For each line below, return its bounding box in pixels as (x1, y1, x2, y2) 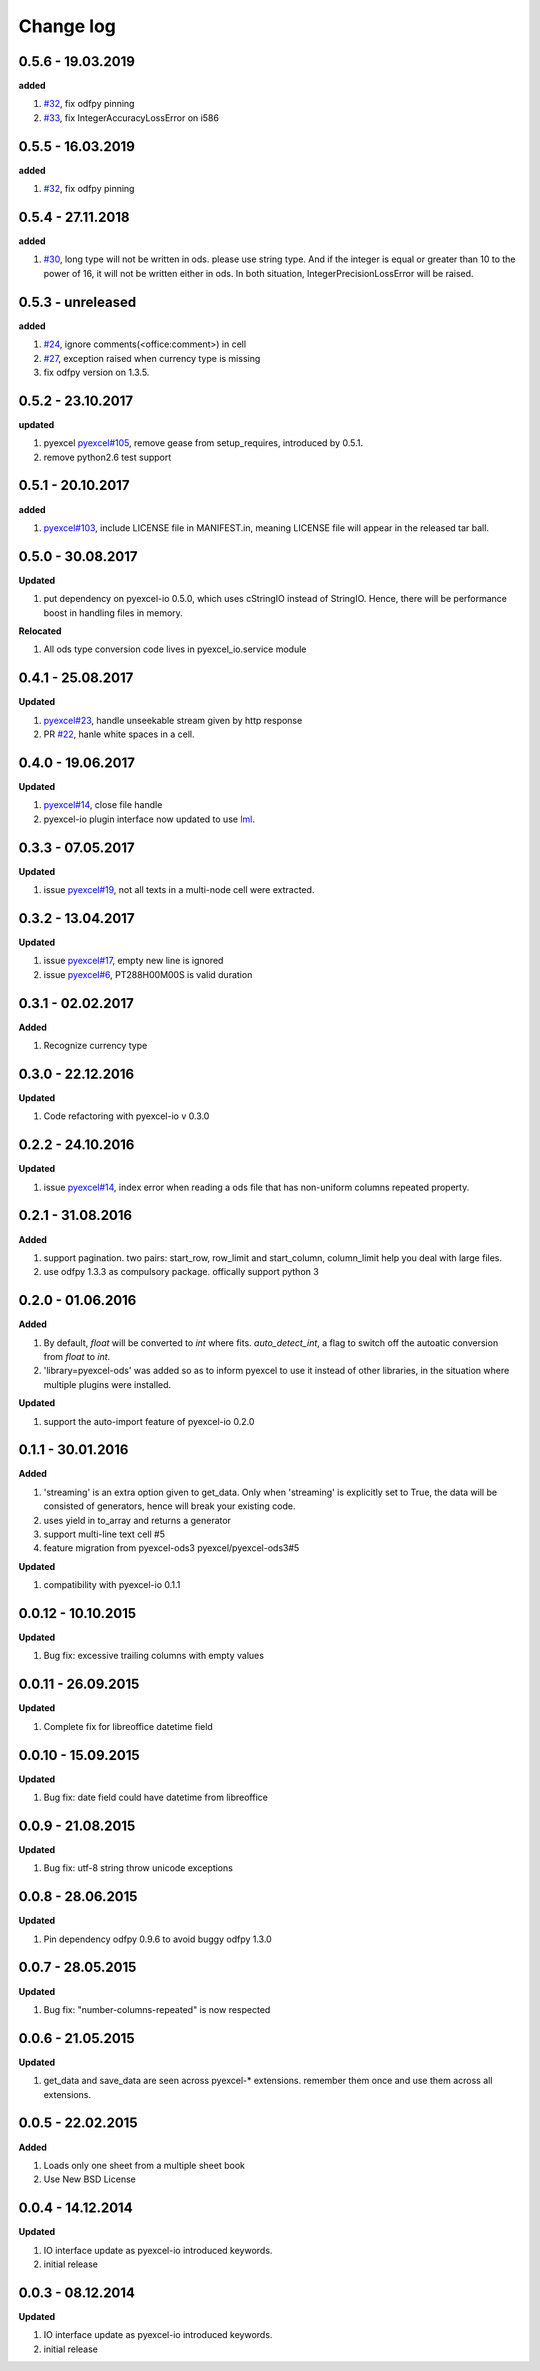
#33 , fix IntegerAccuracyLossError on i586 (43, 111, 220, 124)
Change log (18, 15, 117, 37)
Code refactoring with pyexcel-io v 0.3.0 (43, 1110, 210, 1122)
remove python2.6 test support (43, 451, 172, 463)
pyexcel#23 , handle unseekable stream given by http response (43, 714, 303, 726)
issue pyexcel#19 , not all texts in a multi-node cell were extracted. (43, 884, 315, 896)
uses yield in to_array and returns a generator (43, 1514, 232, 1526)
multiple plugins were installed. (43, 1378, 172, 1390)
